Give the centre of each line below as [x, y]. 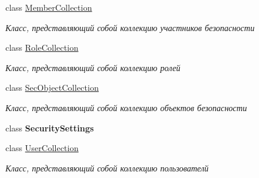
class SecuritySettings [50, 128]
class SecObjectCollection [52, 88]
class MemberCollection [49, 7]
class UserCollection [42, 148]
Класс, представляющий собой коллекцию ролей [93, 67]
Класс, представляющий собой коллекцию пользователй [107, 168]
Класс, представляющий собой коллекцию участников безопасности [130, 27]
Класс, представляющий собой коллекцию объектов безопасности [126, 107]
